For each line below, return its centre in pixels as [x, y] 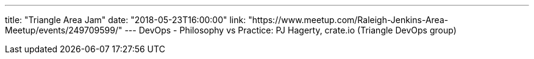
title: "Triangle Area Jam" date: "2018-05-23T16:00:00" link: [126, 20]
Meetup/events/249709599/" [64, 30]
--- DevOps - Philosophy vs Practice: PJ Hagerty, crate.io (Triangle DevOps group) [290, 30]
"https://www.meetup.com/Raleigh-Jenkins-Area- [348, 20]
